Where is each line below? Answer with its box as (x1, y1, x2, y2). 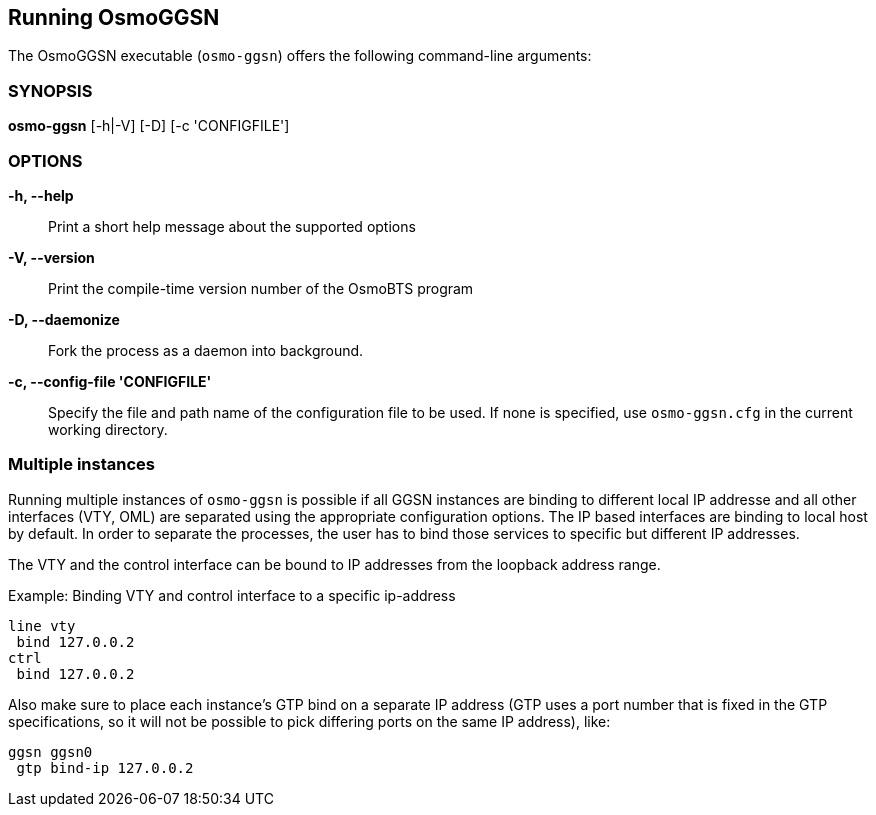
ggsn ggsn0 (8, 743, 93, 760)
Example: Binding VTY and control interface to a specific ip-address (8, 586, 456, 604)
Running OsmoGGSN (8, 5, 220, 30)
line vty (8, 617, 76, 634)
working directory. (48, 420, 168, 438)
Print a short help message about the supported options (48, 217, 416, 235)
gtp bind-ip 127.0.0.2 (16, 759, 194, 776)
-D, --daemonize (8, 310, 120, 328)
